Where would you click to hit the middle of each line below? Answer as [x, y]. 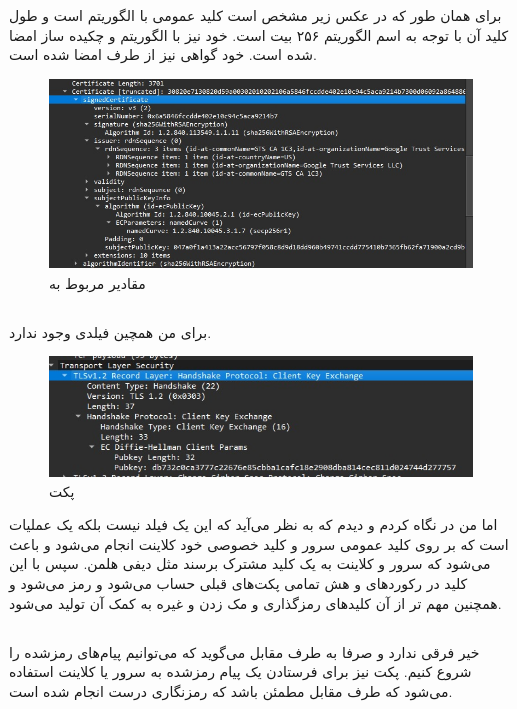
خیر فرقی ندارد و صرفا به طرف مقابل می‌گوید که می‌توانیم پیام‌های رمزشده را [244, 651]
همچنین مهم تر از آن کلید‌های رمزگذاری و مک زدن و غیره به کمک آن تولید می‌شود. [255, 602]
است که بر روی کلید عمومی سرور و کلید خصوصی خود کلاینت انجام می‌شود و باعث [259, 543]
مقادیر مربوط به [97, 282]
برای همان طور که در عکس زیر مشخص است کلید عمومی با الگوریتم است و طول [255, 15]
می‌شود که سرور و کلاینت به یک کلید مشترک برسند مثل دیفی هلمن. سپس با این [250, 563]
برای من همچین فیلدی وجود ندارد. [110, 331]
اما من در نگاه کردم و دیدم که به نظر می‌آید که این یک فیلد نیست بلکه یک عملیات [253, 524]
